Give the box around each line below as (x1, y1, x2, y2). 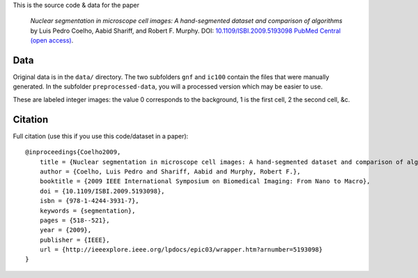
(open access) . (30, 36, 74, 45)
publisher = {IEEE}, (39, 235, 110, 244)
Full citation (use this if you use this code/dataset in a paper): (13, 132, 189, 140)
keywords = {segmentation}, (39, 206, 136, 215)
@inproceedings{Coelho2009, (25, 148, 121, 156)
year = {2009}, (39, 226, 92, 234)
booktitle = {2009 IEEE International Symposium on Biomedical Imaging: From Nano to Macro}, (39, 178, 371, 185)
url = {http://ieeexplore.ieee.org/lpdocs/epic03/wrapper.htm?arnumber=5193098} (39, 246, 323, 254)
